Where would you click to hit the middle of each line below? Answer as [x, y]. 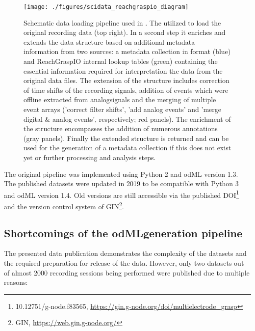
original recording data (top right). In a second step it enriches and [125, 32]
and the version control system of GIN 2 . [64, 206]
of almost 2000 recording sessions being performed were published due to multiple [127, 272]
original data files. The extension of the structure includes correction [127, 80]
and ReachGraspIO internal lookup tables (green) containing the [121, 61]
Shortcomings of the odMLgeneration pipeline [123, 233]
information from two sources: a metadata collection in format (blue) [127, 51]
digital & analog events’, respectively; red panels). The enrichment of [127, 119]
